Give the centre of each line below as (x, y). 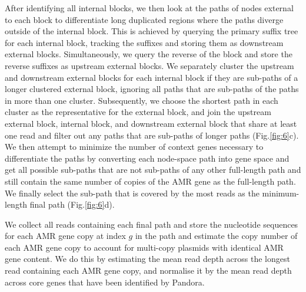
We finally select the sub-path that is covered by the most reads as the (132, 193)
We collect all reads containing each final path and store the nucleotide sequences (152, 224)
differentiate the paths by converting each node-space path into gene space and (147, 158)
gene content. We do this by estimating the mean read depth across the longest (147, 259)
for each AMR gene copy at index (65, 236)
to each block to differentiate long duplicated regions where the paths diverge (144, 19)
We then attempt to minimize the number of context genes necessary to (134, 147)
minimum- (281, 193)
